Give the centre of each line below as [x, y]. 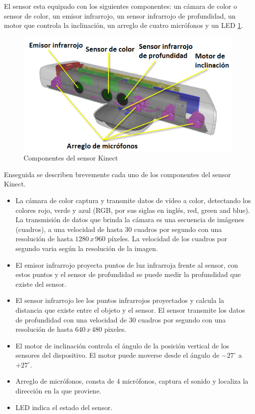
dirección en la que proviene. [58, 391]
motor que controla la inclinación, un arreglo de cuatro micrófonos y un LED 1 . [124, 25]
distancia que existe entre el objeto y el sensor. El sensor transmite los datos [130, 310]
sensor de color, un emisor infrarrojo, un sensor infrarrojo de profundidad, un [120, 15]
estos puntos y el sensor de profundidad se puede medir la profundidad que [128, 274]
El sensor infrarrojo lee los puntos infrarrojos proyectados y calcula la [120, 300]
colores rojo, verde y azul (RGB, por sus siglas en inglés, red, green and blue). [133, 210]
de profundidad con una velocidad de [71, 319]
